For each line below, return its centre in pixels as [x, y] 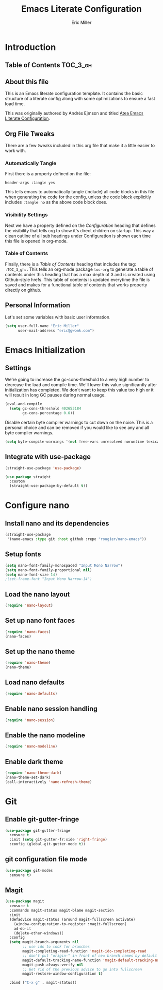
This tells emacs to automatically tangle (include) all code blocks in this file [80, 192]
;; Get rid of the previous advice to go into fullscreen [82, 969]
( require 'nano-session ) [30, 720]
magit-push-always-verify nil [53, 965]
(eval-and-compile [24, 404]
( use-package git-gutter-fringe [38, 831]
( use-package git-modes [29, 870]
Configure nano [37, 505]
